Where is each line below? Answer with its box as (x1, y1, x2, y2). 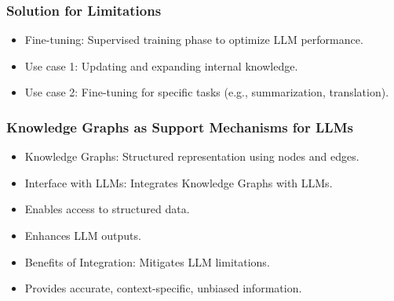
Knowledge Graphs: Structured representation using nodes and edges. (24, 148, 359, 165)
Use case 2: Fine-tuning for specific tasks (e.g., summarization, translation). (24, 84, 389, 100)
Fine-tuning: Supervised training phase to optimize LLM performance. (24, 31, 363, 48)
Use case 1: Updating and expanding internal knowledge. (24, 57, 298, 74)
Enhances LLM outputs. (24, 227, 141, 243)
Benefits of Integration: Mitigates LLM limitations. (24, 253, 270, 270)
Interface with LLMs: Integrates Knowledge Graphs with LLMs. (24, 174, 333, 190)
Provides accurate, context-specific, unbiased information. (24, 280, 302, 296)
